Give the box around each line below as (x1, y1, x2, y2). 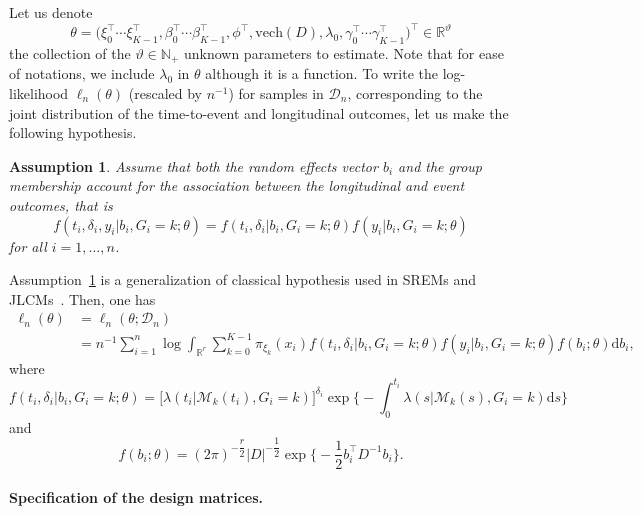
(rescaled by (128, 82, 203, 103)
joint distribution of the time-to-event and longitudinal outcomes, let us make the (9, 102, 509, 123)
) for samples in (228, 82, 324, 103)
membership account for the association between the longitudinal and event (9, 175, 465, 196)
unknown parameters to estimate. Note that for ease (183, 42, 504, 63)
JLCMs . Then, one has (9, 288, 156, 309)
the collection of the (9, 42, 131, 63)
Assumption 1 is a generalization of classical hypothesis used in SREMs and (9, 269, 477, 290)
